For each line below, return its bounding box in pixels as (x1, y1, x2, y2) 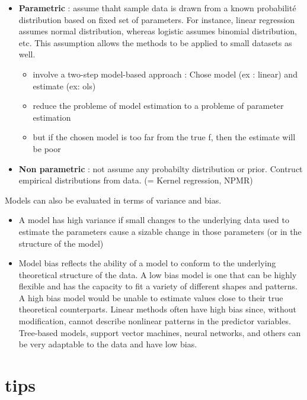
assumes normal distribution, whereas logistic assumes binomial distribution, (18, 25, 297, 37)
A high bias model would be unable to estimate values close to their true (18, 291, 283, 304)
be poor (33, 142, 61, 154)
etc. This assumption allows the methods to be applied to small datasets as (18, 36, 292, 49)
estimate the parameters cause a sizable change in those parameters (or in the (18, 225, 302, 237)
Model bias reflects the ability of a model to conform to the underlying (18, 257, 276, 269)
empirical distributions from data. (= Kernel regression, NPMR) (18, 174, 253, 186)
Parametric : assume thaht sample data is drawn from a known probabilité (18, 2, 296, 14)
